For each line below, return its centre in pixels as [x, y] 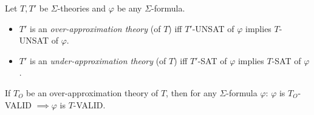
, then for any [191, 92]
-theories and [82, 8]
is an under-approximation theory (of [98, 60]
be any [129, 8]
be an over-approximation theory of [92, 92]
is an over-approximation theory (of [95, 28]
